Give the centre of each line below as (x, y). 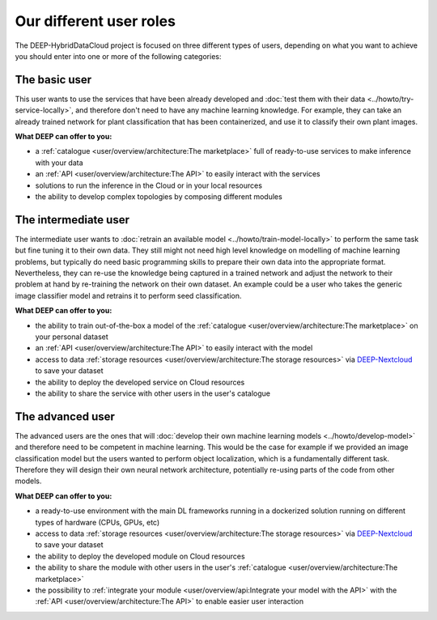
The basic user (53, 80)
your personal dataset (72, 337)
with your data (59, 163)
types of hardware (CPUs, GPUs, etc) (98, 522)
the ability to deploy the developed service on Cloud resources (140, 382)
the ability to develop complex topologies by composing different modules (159, 196)
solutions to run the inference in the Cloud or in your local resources (149, 185)
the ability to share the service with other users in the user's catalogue (153, 393)
